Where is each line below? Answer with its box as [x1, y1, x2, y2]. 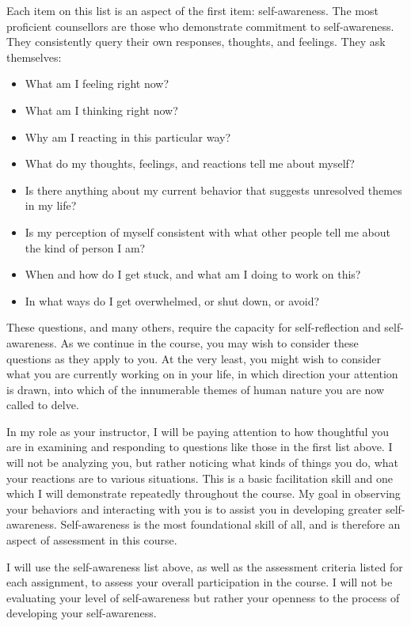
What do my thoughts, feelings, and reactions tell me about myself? [25, 155, 355, 172]
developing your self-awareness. [6, 605, 157, 621]
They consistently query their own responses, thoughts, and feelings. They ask [6, 33, 386, 50]
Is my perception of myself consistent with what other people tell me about [25, 223, 390, 240]
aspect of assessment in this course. [6, 532, 177, 548]
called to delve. [6, 396, 79, 413]
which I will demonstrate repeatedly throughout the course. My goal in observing [6, 485, 401, 502]
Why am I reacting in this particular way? [25, 128, 230, 145]
